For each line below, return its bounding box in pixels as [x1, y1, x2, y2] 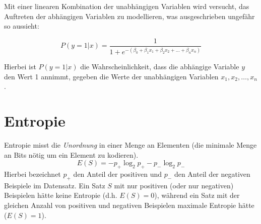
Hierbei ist [4, 61, 36, 72]
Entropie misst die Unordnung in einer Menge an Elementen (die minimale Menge [4, 140, 257, 150]
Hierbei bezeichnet [4, 169, 61, 179]
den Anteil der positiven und [73, 169, 162, 179]
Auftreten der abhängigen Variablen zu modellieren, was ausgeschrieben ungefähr [4, 11, 255, 21]
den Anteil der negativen [174, 169, 250, 179]
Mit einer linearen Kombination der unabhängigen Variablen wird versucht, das [4, 1, 249, 11]
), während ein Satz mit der [154, 190, 240, 200]
